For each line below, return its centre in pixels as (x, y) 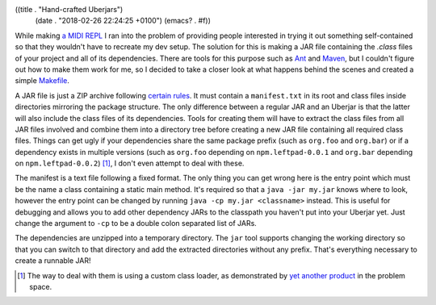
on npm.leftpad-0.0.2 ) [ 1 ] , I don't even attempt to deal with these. (130, 163)
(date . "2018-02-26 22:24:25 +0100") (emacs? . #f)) (123, 21)
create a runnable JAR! (53, 261)
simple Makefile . (42, 81)
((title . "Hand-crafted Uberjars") (69, 9)
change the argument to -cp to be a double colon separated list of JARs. (136, 224)
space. (41, 286)
